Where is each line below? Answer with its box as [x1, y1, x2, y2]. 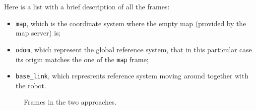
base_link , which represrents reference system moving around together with [15, 71, 249, 81]
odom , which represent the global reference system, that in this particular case [15, 44, 252, 54]
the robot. [15, 80, 46, 90]
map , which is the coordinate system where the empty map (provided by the [15, 18, 246, 28]
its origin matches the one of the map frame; [15, 54, 149, 64]
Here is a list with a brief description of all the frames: [4, 1, 170, 11]
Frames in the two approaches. [24, 97, 117, 107]
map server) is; [15, 28, 61, 38]
